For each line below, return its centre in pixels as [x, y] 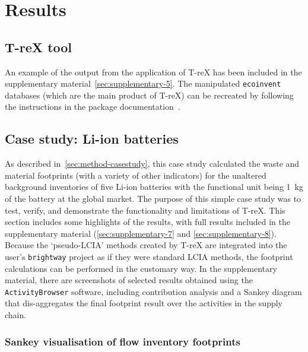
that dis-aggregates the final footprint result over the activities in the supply [144, 303]
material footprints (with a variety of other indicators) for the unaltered [136, 175]
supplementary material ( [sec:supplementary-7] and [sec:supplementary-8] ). [141, 233]
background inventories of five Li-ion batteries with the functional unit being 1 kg [154, 187]
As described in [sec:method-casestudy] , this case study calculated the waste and [152, 164]
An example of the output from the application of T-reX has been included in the [153, 72]
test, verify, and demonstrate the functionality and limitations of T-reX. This [145, 210]
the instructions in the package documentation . [93, 107]
